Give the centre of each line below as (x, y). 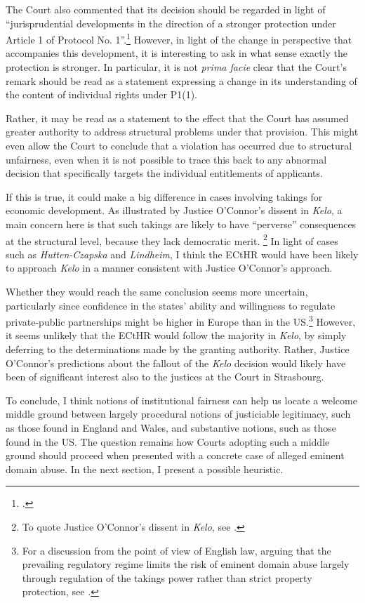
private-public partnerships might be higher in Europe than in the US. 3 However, (181, 320)
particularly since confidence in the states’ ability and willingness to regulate (171, 305)
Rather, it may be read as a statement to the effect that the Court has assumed (177, 118)
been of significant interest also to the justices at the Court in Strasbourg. (165, 377)
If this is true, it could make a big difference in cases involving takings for (164, 196)
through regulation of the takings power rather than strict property (167, 577)
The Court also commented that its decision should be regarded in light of (166, 9)
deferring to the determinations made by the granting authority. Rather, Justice (178, 349)
